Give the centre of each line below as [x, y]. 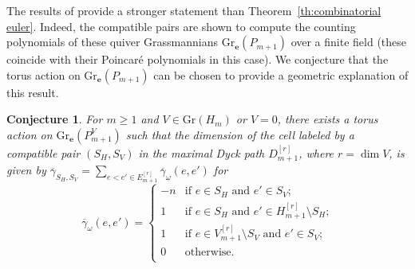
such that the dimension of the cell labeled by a [240, 134]
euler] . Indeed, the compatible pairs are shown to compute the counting [181, 26]
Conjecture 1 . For [55, 119]
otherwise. [209, 252]
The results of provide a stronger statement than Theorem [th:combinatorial [194, 10]
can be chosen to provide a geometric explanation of [281, 74]
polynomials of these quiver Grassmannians [113, 42]
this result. [33, 92]
